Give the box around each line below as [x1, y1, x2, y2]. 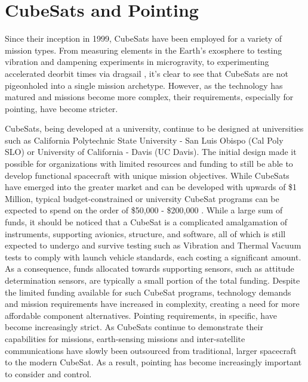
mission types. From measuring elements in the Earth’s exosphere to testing [5, 44, 282, 56]
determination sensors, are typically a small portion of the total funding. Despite [5, 274, 300, 286]
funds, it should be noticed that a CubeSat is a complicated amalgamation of [5, 216, 288, 228]
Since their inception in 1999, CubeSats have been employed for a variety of [5, 32, 282, 45]
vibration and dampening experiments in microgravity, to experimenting [5, 55, 269, 68]
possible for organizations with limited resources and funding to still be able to [5, 157, 293, 170]
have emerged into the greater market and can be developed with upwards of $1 [5, 181, 297, 193]
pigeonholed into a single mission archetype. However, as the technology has [5, 79, 283, 91]
